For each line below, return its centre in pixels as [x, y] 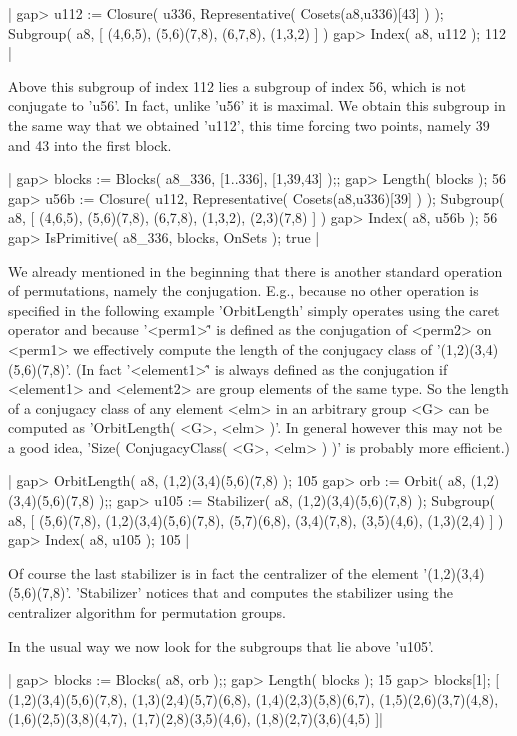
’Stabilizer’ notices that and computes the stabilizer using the [264, 592]
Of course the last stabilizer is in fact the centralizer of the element [213, 572]
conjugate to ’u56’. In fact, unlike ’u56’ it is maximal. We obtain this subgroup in [257, 105]
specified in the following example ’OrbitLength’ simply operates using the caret [254, 309]
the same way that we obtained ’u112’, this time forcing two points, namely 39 [249, 124]
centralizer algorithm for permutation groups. [147, 612]
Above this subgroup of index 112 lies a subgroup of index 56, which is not [237, 85]
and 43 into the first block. [90, 144]
